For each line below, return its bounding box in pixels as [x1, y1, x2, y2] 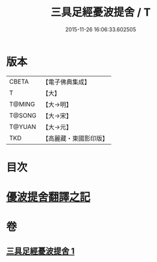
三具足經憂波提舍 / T [50, 5, 151, 19]
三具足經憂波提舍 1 [6, 246, 75, 256]
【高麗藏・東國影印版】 [42, 134, 109, 142]
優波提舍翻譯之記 [6, 190, 91, 204]
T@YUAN [9, 122, 37, 131]
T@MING [9, 100, 35, 108]
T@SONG [9, 111, 37, 119]
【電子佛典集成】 [42, 78, 91, 86]
